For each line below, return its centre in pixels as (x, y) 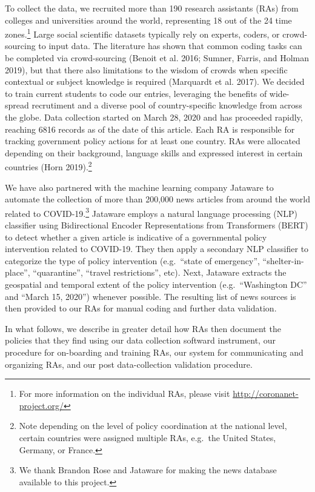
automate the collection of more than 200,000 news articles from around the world (157, 199)
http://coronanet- (266, 394)
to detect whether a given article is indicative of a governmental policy (136, 237)
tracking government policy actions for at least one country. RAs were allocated (153, 141)
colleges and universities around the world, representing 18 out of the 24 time (148, 20)
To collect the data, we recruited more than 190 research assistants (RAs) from (152, 8)
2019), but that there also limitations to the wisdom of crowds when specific (146, 69)
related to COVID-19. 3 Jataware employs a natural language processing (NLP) (151, 212)
